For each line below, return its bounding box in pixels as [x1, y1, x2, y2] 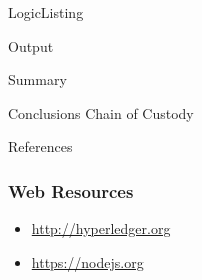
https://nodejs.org [31, 251, 144, 272]
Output [8, 35, 54, 56]
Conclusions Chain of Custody [8, 102, 194, 123]
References [8, 136, 73, 157]
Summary [8, 69, 67, 90]
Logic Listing [8, 2, 84, 22]
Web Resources [8, 178, 134, 203]
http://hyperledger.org [31, 218, 171, 239]
